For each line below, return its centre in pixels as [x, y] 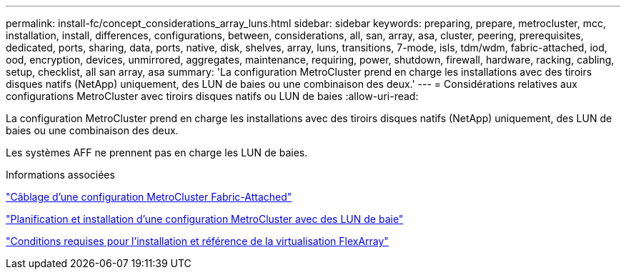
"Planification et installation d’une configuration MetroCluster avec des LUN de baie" [205, 219]
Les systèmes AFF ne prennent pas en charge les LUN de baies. [157, 152]
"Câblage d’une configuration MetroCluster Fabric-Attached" [149, 197]
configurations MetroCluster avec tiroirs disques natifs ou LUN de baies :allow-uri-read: [212, 96]
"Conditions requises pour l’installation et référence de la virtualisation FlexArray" [197, 241]
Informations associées [60, 175]
